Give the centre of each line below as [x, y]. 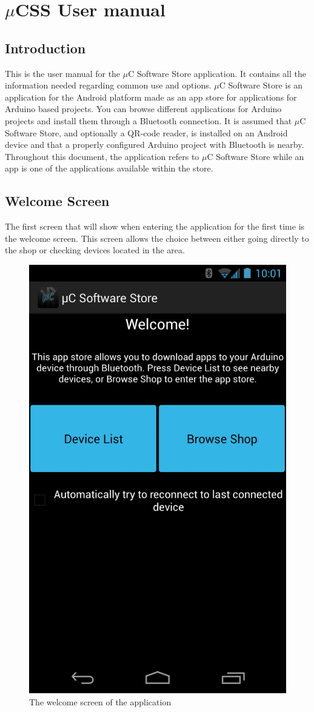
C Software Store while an [256, 156]
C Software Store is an [261, 85]
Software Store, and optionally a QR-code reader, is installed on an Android [146, 132]
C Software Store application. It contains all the [217, 73]
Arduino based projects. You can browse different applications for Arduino [143, 109]
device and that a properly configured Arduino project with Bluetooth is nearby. [155, 145]
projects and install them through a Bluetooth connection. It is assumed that [149, 120]
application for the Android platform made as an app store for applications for [151, 97]
